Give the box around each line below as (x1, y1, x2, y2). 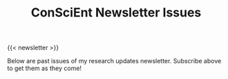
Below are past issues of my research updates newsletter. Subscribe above (7, 57, 222, 65)
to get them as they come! (7, 64, 82, 73)
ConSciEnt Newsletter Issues (30, 5, 202, 21)
